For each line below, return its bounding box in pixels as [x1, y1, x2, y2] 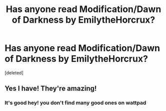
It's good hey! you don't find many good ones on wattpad [4, 99, 146, 106]
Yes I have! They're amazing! [4, 84, 97, 93]
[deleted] [4, 69, 23, 76]
